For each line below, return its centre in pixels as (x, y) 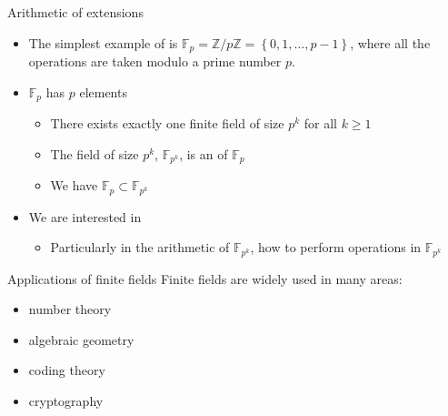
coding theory (67, 370)
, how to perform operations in (336, 247)
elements (103, 91)
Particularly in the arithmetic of (140, 247)
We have (74, 185)
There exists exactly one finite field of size (167, 123)
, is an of (204, 153)
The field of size (95, 153)
